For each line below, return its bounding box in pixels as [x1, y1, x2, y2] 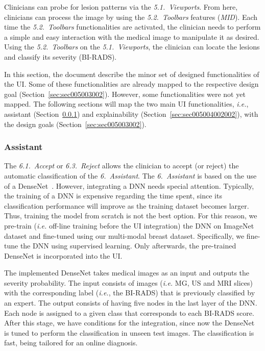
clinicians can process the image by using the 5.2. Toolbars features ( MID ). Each [4, 11, 258, 22]
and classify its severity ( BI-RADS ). [4, 51, 117, 62]
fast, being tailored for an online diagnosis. [4, 337, 138, 348]
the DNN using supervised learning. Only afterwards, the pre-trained [20, 240, 236, 251]
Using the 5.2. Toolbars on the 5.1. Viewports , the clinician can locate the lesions [4, 41, 260, 52]
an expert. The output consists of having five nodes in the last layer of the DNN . [4, 297, 257, 308]
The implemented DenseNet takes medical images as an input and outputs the [4, 267, 250, 278]
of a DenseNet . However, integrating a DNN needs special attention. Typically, [4, 180, 254, 191]
